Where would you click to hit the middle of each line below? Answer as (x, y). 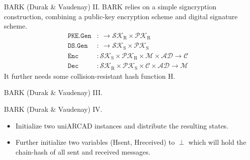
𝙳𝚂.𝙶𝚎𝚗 (78, 46)
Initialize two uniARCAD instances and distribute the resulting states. (122, 125)
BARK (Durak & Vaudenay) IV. (53, 109)
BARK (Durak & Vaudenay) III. (53, 92)
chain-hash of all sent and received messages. (83, 151)
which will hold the (218, 142)
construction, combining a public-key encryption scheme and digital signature (121, 16)
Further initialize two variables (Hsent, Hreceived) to (95, 142)
